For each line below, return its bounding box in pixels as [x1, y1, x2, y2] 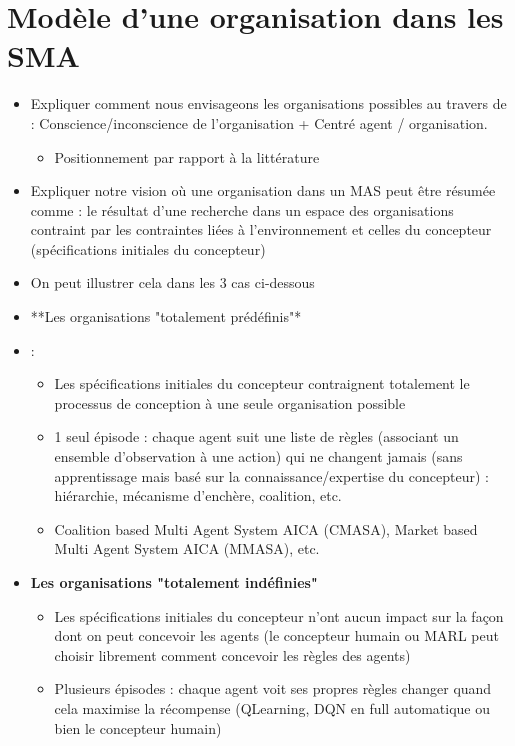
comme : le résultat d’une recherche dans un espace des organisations [30, 199, 454, 220]
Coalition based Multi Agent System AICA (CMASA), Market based [54, 518, 478, 539]
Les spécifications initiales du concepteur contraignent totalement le [54, 373, 470, 394]
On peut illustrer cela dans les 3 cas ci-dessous [30, 272, 315, 293]
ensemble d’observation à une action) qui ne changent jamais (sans [54, 446, 463, 467]
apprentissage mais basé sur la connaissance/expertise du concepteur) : [54, 465, 489, 486]
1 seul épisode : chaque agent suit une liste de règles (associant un [54, 426, 459, 447]
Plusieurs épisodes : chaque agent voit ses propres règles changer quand [54, 678, 492, 699]
